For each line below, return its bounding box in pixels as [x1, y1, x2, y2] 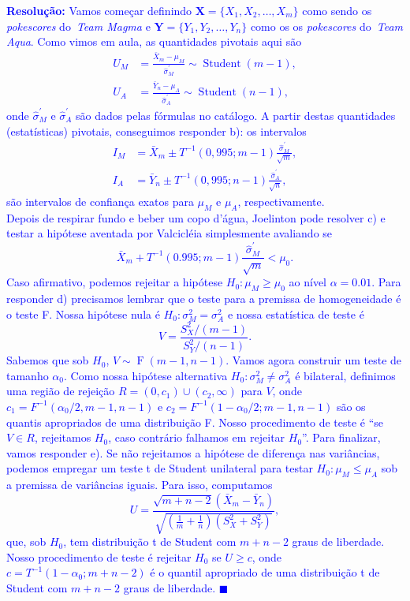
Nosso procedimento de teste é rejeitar [6, 548, 192, 565]
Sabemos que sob [6, 352, 89, 368]
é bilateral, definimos [295, 367, 396, 383]
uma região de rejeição [6, 383, 115, 399]
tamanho [6, 367, 49, 383]
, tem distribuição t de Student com [63, 533, 237, 550]
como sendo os [302, 2, 372, 18]
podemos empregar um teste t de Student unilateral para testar [6, 460, 313, 476]
